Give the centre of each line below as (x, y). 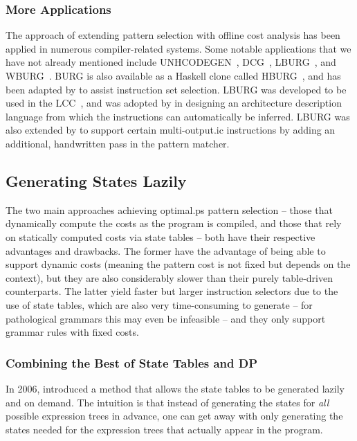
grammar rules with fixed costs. (72, 332)
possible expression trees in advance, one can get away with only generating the (174, 416)
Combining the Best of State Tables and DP (132, 362)
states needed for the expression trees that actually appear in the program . (164, 429)
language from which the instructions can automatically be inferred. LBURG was (178, 116)
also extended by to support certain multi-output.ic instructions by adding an (171, 130)
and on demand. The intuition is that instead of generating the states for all (167, 402)
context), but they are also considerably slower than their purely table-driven (169, 277)
